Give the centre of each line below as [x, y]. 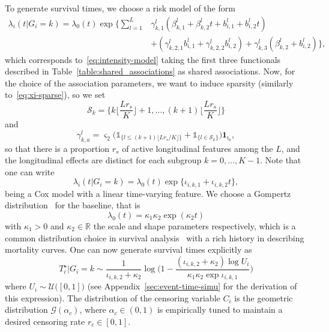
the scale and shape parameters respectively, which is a [195, 225]
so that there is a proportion [57, 148]
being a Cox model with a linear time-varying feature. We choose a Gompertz [148, 193]
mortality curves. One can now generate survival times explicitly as [128, 249]
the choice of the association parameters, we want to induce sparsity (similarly [149, 83]
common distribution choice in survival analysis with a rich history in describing [155, 237]
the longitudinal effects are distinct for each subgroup [103, 160]
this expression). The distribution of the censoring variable [113, 297]
